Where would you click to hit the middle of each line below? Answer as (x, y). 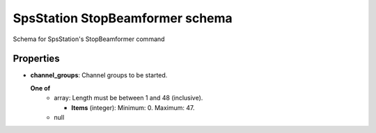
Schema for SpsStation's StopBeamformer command (89, 39)
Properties (36, 59)
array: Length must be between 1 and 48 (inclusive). (128, 98)
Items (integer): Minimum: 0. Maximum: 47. (133, 107)
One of (40, 88)
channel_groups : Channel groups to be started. (99, 75)
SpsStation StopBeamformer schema (123, 18)
